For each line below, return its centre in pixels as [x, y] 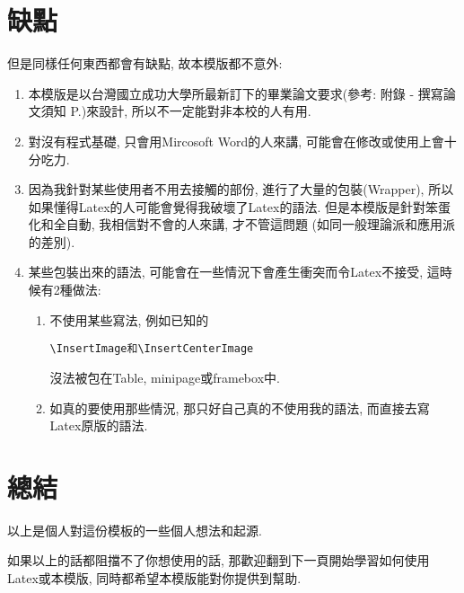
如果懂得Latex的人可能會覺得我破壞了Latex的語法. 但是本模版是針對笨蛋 [239, 206]
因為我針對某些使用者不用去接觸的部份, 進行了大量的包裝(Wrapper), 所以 [241, 189]
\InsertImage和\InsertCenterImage [152, 349]
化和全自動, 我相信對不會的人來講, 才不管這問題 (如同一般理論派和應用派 [242, 224]
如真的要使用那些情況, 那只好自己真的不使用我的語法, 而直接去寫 [240, 407]
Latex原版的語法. [99, 425]
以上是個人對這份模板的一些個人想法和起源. [135, 530]
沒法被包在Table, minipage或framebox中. [165, 377]
